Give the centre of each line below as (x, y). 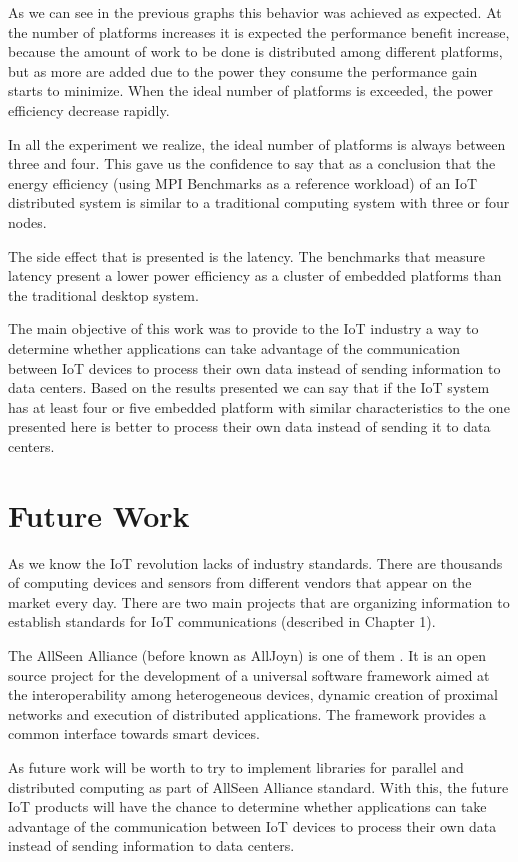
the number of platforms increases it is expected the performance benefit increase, (259, 31)
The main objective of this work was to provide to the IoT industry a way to (243, 328)
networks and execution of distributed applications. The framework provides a (247, 713)
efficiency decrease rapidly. (89, 109)
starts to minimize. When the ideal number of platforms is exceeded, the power (250, 90)
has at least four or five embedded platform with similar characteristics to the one (259, 406)
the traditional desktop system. (103, 294)
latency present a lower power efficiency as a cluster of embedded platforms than (255, 275)
